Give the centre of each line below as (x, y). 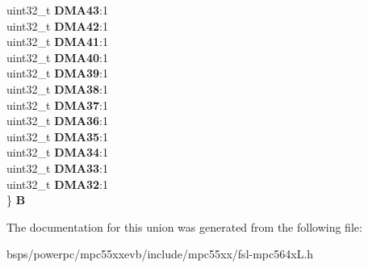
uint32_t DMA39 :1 (57, 73)
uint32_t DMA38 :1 (57, 88)
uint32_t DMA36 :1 (57, 121)
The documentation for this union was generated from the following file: (184, 226)
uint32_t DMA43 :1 (57, 10)
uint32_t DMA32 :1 (57, 184)
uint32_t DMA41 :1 (57, 42)
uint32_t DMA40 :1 (57, 57)
